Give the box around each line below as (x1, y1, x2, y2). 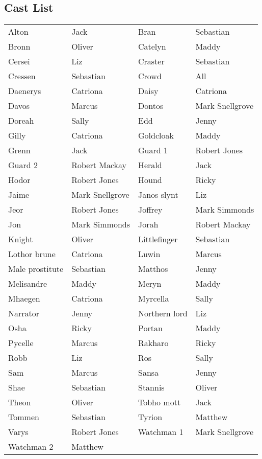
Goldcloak (138, 129, 174, 142)
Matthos (138, 263, 168, 275)
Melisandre (8, 278, 47, 290)
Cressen (8, 70, 36, 82)
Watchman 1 (138, 426, 184, 438)
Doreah (8, 114, 34, 127)
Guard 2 (8, 159, 38, 171)
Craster (138, 55, 165, 67)
